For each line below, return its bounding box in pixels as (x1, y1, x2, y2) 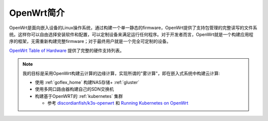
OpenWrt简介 (9, 7, 65, 18)
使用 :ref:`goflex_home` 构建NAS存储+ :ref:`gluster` (35, 79, 139, 85)
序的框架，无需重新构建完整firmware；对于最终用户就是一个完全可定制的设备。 (9, 39, 171, 44)
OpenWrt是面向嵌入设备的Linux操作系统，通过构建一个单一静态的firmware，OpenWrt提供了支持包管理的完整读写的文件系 (9, 25, 258, 31)
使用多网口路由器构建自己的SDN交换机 (35, 86, 114, 92)
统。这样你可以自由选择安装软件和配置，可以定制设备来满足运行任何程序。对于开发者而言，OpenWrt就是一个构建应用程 (9, 31, 254, 37)
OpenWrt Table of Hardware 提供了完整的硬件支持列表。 (9, 47, 125, 53)
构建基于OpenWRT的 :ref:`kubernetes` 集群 (35, 93, 123, 99)
